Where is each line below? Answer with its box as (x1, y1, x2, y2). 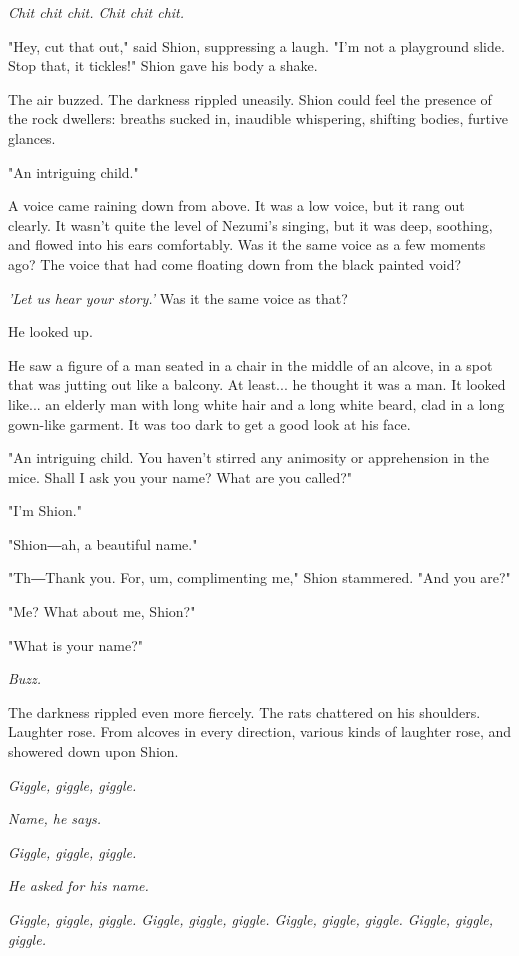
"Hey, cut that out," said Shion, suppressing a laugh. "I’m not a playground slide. (8, 35, 505, 56)
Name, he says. (8, 808, 102, 829)
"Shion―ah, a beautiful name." (8, 533, 198, 554)
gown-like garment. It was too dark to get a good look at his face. (8, 413, 411, 434)
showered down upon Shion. (8, 741, 179, 762)
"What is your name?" (8, 634, 144, 655)
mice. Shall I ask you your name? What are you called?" (8, 466, 353, 487)
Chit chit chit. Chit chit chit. (8, 2, 185, 22)
